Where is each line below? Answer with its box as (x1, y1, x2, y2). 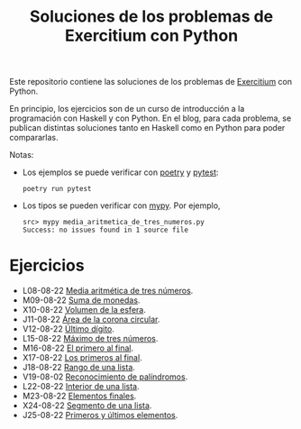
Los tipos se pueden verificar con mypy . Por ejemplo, (22, 200, 221, 211)
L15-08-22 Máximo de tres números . (22, 333, 159, 344)
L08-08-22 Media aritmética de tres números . (22, 286, 194, 297)
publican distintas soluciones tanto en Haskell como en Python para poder (9, 123, 286, 133)
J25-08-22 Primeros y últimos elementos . (22, 410, 178, 421)
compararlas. (9, 132, 59, 143)
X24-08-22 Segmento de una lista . (22, 400, 152, 411)
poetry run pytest (22, 185, 92, 194)
